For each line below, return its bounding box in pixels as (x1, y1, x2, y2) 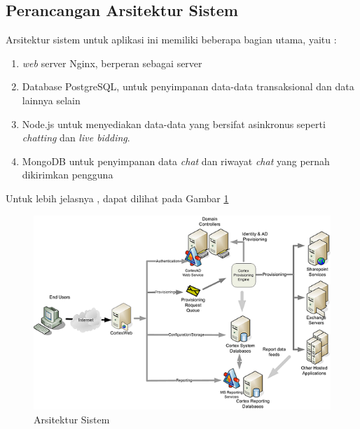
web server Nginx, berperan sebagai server (22, 55, 202, 70)
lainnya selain (22, 92, 81, 107)
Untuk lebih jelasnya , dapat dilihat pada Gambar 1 (6, 190, 229, 205)
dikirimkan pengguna (22, 167, 113, 182)
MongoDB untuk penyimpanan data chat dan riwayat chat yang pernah (22, 153, 330, 168)
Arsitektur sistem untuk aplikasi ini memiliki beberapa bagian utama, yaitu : (6, 32, 337, 47)
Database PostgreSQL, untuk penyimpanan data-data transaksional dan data (22, 79, 354, 94)
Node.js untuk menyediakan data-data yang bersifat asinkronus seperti (22, 116, 326, 131)
